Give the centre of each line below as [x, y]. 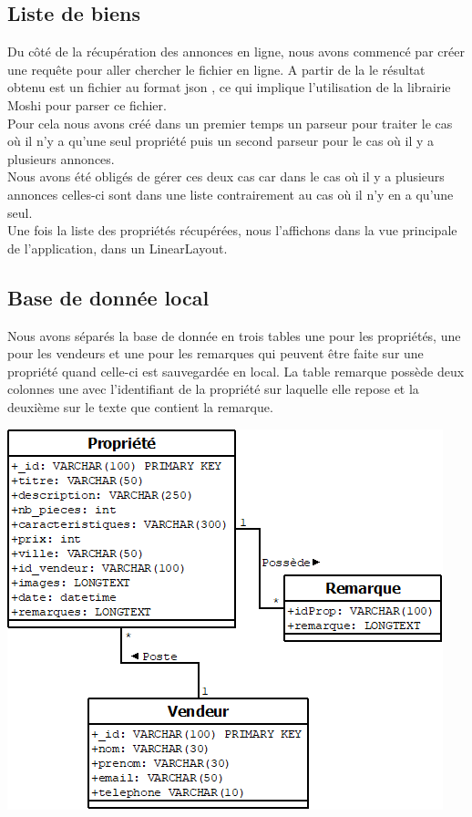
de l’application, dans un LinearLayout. [118, 248]
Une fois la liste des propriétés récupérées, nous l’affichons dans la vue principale [232, 230]
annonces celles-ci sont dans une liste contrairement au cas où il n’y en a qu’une [231, 194]
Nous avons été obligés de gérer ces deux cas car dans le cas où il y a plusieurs [226, 176]
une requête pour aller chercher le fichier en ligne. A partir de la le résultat [216, 69]
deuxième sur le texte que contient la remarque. [140, 406]
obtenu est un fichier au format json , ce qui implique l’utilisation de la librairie [229, 87]
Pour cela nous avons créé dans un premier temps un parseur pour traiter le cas [230, 123]
